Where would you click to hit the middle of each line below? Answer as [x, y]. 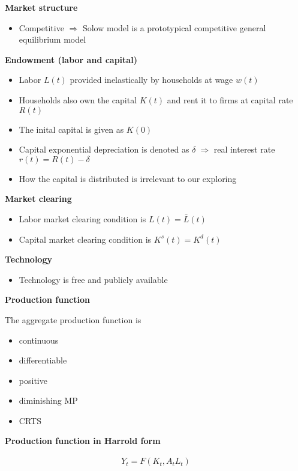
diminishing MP [48, 400]
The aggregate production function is [73, 319]
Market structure [41, 7]
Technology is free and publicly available [93, 279]
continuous [39, 340]
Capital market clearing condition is [85, 239]
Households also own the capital [78, 99]
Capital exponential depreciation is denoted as [104, 149]
